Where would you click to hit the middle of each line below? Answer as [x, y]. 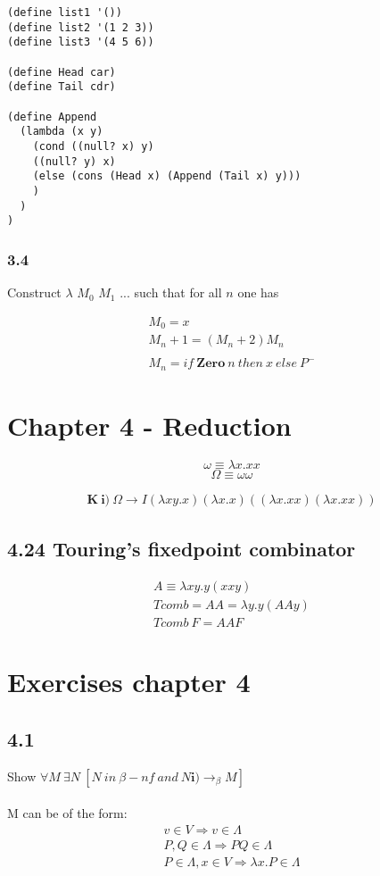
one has [258, 292]
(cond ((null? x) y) [93, 146]
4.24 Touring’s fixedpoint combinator [182, 549]
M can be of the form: [67, 813]
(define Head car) [62, 72]
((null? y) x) [74, 161]
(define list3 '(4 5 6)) [81, 42]
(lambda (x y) [62, 132]
